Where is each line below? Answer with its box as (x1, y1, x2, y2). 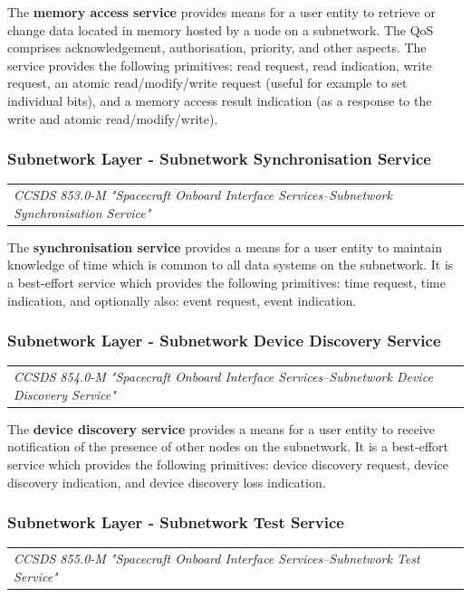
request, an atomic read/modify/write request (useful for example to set (7, 73, 408, 92)
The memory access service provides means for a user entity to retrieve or (7, 3, 436, 21)
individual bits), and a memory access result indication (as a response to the (7, 90, 432, 109)
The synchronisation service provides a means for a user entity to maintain (7, 237, 442, 256)
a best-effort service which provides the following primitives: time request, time (7, 273, 446, 291)
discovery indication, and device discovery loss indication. (7, 472, 326, 491)
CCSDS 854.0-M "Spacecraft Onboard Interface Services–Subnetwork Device (14, 367, 433, 386)
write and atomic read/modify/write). (7, 109, 218, 128)
